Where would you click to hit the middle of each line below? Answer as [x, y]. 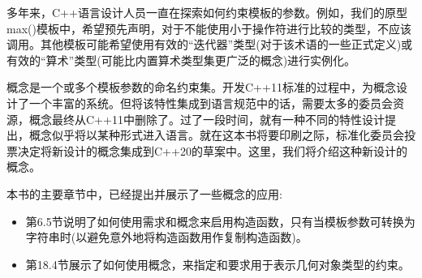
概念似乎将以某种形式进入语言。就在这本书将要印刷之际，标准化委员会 [216, 135]
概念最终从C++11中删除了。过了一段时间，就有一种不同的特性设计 [207, 119]
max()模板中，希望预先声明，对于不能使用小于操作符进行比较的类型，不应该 [209, 28]
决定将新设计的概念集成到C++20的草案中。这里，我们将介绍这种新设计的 [212, 150]
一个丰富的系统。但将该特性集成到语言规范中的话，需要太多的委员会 [211, 103]
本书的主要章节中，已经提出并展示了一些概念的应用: [144, 193]
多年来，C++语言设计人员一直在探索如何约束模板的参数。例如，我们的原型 [207, 12]
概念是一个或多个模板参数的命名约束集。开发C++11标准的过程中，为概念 [201, 87]
